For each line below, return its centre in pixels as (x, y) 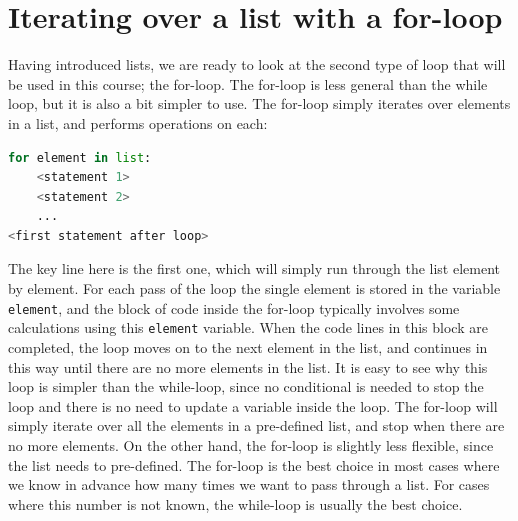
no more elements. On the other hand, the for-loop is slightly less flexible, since (251, 444)
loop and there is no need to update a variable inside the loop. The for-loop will (253, 405)
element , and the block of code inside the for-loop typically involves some (234, 307)
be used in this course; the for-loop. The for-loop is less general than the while (248, 83)
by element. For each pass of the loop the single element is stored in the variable (254, 288)
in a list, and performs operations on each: (138, 122)
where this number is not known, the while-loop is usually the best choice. (235, 503)
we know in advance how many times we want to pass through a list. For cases (249, 484)
